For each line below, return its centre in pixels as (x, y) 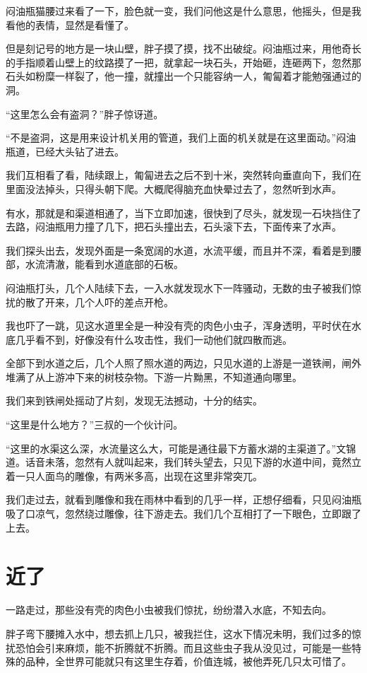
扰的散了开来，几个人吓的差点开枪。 (90, 302)
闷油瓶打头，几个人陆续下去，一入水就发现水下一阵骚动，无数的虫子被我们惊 (183, 287)
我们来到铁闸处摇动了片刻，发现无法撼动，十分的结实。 (134, 400)
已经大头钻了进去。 (79, 151)
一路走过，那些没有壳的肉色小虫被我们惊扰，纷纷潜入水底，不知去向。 (169, 610)
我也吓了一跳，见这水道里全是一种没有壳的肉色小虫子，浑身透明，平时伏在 (179, 326)
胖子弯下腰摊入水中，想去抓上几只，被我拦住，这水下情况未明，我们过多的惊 (183, 633)
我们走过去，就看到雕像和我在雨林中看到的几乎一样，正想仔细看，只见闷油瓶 (183, 499)
